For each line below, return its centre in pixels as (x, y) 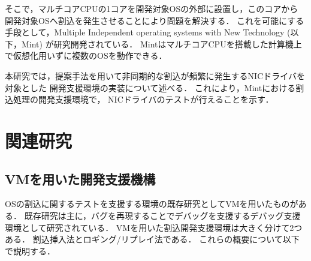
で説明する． (30, 250)
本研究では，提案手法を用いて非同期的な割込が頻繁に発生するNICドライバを (155, 75)
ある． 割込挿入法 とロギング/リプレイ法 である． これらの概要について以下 (152, 239)
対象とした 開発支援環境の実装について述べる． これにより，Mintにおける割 (155, 87)
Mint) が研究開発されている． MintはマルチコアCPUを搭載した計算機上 (161, 43)
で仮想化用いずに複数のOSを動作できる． (86, 55)
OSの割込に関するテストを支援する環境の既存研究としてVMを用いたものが (152, 204)
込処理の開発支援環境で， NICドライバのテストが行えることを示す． (139, 99)
